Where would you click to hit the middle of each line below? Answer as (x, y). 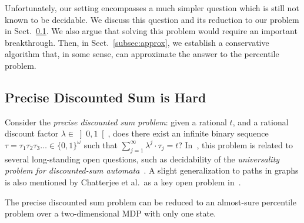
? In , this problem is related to (235, 144)
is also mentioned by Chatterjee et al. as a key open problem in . (123, 182)
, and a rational (260, 122)
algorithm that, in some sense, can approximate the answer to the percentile (142, 54)
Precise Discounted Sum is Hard (106, 97)
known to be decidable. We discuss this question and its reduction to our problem (152, 19)
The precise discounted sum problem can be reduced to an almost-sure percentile (151, 202)
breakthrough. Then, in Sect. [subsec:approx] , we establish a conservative (137, 42)
